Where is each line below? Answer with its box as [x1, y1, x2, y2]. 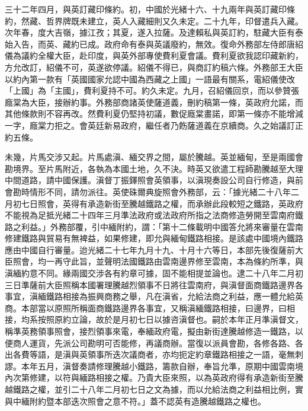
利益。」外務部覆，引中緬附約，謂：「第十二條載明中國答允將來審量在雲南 [21, 220, 303, 232]
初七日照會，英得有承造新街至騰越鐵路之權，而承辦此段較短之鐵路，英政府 [12, 197, 303, 209]
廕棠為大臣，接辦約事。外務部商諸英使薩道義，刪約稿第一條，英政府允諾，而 [5, 95, 303, 108]
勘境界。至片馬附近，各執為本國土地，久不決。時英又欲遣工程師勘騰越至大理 [5, 162, 303, 174]
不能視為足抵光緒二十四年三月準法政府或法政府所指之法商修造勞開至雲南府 [5, 209, 295, 221]
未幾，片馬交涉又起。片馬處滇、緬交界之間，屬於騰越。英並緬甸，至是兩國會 [5, 151, 303, 163]
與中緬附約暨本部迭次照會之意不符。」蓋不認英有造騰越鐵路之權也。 [5, 394, 266, 407]
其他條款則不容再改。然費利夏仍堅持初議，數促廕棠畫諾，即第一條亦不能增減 [5, 107, 303, 120]
